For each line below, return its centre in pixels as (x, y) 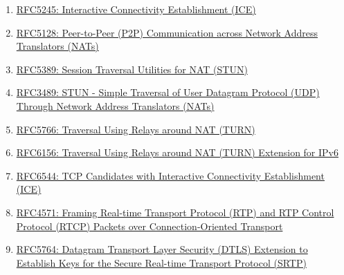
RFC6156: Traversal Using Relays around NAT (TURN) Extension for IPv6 (177, 152)
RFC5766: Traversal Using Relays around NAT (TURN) (136, 129)
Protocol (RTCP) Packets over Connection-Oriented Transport (150, 226)
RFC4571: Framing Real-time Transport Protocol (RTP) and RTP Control (175, 212)
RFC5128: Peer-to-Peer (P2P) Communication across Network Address (167, 32)
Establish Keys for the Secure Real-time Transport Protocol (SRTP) (161, 262)
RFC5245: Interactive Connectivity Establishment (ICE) (136, 9)
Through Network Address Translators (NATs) (115, 105)
